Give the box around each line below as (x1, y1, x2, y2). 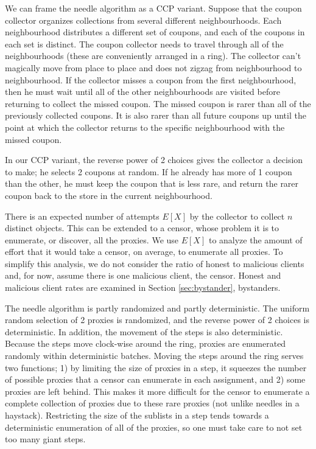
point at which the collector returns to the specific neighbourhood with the (5, 120, 285, 133)
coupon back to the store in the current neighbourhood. (5, 189, 212, 201)
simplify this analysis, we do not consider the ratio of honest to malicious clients (5, 257, 304, 270)
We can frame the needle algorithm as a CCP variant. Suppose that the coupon (5, 2, 302, 14)
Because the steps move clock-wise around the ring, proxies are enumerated (5, 337, 286, 350)
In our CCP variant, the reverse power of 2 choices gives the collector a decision (5, 153, 303, 166)
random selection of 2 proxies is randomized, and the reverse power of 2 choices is (5, 313, 309, 326)
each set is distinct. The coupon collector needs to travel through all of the (5, 37, 284, 50)
